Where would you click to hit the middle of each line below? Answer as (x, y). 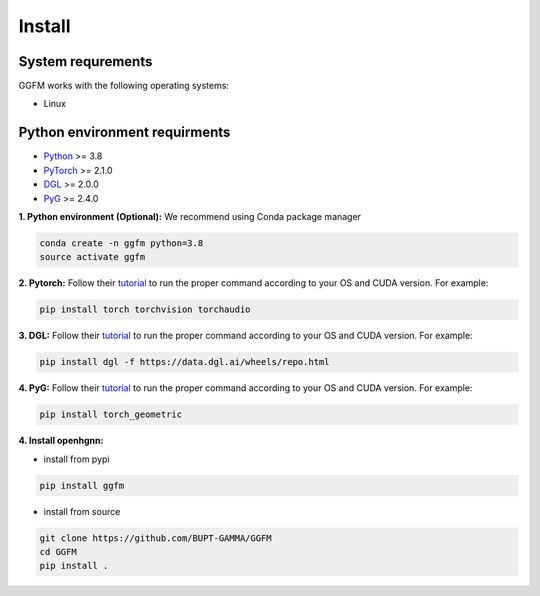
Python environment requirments (124, 132)
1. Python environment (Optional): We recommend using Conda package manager (190, 216)
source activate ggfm (92, 257)
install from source (82, 511)
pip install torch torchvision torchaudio (145, 309)
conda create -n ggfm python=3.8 (121, 243)
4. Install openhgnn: (61, 441)
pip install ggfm (82, 485)
